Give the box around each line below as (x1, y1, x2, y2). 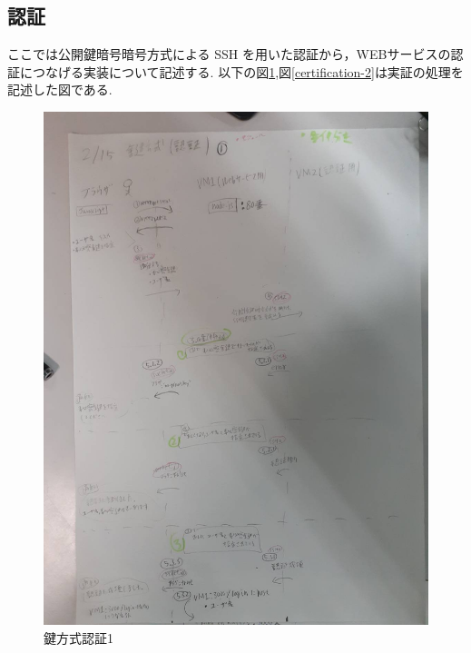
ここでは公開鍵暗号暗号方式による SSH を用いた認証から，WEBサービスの (7, 45, 451, 64)
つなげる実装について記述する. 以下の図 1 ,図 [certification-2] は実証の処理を (32, 62, 464, 81)
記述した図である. (7, 80, 113, 99)
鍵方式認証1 (44, 628, 113, 647)
